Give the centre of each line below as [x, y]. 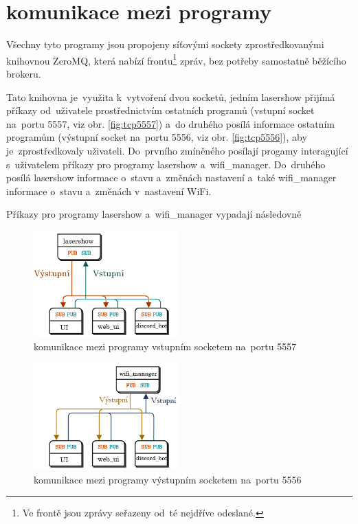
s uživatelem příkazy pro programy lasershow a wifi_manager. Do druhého [166, 164]
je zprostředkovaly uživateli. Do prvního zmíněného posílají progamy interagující [177, 150]
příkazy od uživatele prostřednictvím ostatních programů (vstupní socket [160, 110]
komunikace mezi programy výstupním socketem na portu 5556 [168, 479]
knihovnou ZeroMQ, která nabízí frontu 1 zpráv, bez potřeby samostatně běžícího [176, 59]
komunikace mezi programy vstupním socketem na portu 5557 [165, 346]
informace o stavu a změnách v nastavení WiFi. [109, 191]
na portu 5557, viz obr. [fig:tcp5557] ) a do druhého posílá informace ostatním [170, 123]
